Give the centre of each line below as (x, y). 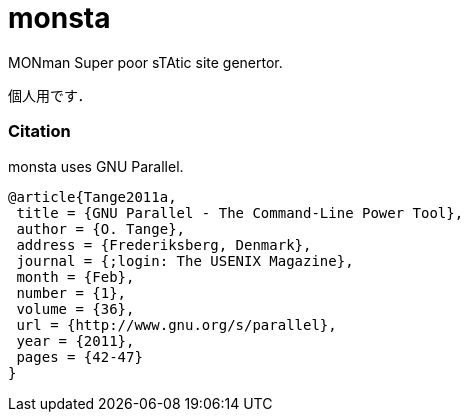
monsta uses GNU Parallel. (96, 166)
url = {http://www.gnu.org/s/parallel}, (176, 324)
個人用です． (50, 95)
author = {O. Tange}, (101, 228)
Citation (39, 131)
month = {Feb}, (75, 276)
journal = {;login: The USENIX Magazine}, (185, 260)
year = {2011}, (75, 340)
